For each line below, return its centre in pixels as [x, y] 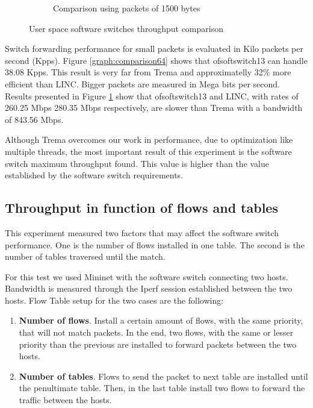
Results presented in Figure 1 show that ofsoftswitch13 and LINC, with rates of [152, 96]
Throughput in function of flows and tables [141, 208]
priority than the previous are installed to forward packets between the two [158, 344]
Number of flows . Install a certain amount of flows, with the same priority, [161, 320]
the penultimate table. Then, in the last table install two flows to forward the [162, 388]
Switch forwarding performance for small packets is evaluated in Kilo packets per [154, 49]
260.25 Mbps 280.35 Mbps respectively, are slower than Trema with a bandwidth [154, 108]
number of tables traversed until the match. [85, 256]
